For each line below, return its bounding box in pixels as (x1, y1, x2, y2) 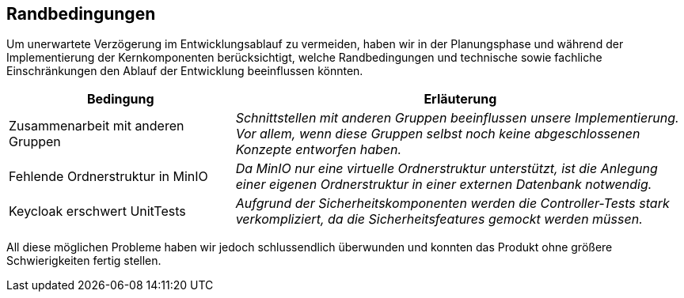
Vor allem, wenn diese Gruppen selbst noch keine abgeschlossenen (235, 126, 640, 142)
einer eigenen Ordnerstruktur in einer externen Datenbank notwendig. (235, 176, 652, 193)
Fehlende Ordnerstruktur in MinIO (9, 168, 208, 185)
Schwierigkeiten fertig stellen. (6, 254, 161, 268)
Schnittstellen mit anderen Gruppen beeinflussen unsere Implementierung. (235, 110, 679, 126)
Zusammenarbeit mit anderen (9, 118, 184, 134)
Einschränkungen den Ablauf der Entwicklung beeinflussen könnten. (6, 64, 363, 78)
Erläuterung (424, 91, 497, 108)
